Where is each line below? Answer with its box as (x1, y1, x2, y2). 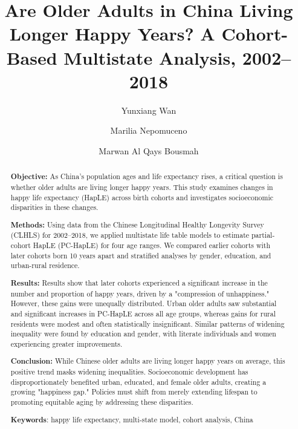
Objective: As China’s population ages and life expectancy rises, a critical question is (10, 171, 283, 182)
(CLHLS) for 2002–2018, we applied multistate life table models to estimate (10, 230, 250, 240)
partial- (251, 230, 275, 240)
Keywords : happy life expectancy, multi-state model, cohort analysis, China (10, 414, 253, 425)
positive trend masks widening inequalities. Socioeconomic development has (10, 367, 248, 377)
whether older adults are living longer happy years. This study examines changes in (10, 182, 273, 192)
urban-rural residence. (10, 260, 80, 270)
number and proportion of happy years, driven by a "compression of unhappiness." (10, 288, 270, 298)
